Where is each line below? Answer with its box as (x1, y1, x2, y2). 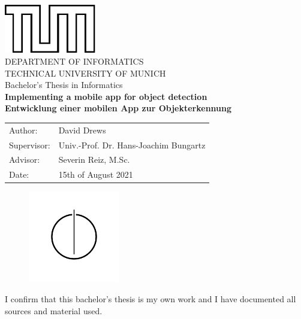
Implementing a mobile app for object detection (5, 90, 207, 102)
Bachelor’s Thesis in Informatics (5, 78, 123, 91)
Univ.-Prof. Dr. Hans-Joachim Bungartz (58, 138, 206, 151)
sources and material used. (5, 304, 103, 317)
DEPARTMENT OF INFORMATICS (5, 54, 144, 67)
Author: (9, 123, 38, 136)
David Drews (58, 123, 106, 136)
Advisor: (9, 153, 40, 166)
